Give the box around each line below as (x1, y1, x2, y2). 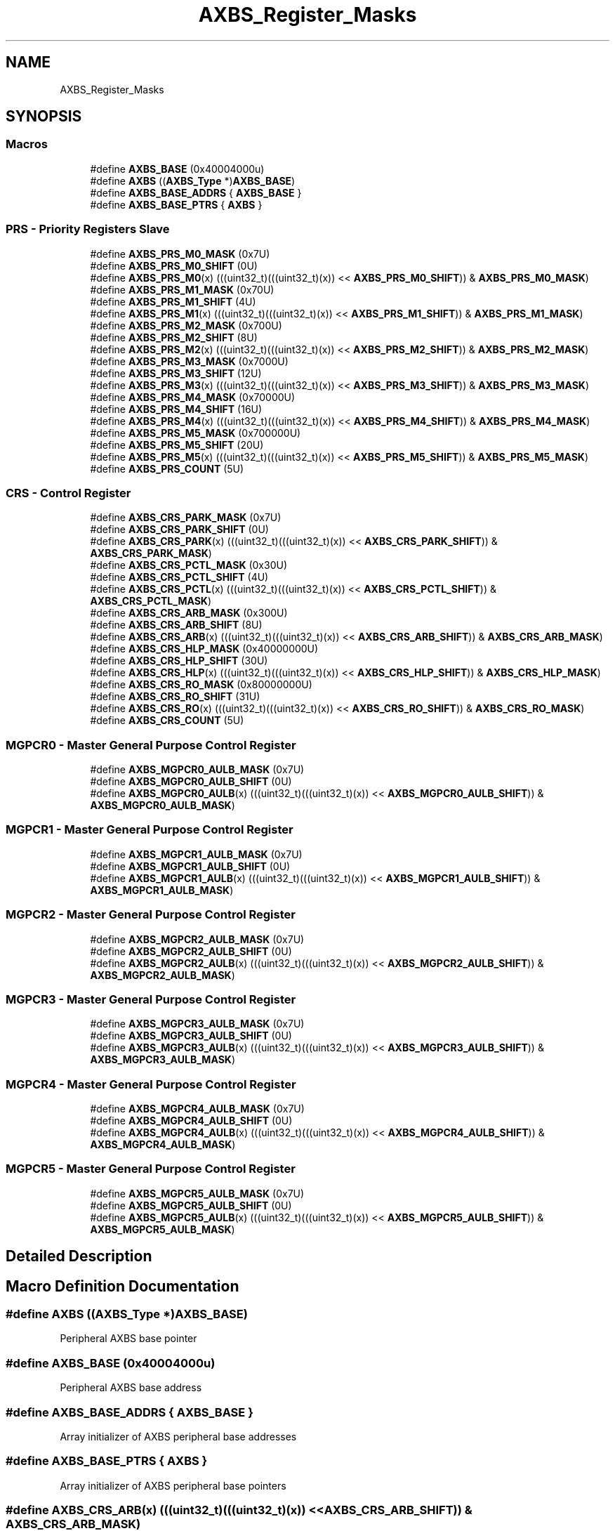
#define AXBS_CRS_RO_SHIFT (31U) (90, 690, 260, 703)
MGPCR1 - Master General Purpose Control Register (6, 822, 293, 837)
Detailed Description (6, 1247, 152, 1266)
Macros (6, 137, 48, 152)
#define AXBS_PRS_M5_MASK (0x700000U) (90, 426, 301, 439)
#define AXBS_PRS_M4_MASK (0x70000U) (90, 390, 296, 403)
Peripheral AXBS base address (60, 1381, 202, 1394)
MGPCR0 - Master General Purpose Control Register (6, 737, 296, 752)
